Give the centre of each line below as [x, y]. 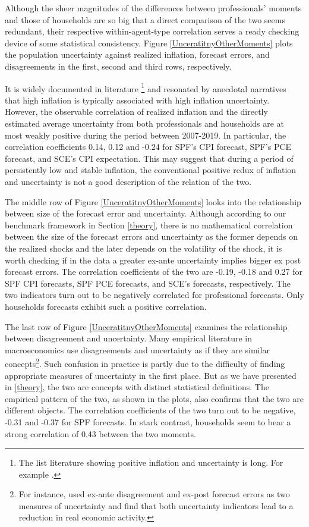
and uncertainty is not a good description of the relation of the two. [128, 181]
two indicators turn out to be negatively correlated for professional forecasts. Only [154, 295]
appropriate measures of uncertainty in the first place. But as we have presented [151, 375]
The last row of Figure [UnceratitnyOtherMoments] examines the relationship [146, 326]
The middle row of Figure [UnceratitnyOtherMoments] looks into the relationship [153, 201]
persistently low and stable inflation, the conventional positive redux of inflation [151, 170]
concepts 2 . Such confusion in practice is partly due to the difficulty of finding [145, 363]
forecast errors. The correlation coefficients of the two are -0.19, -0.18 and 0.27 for [154, 272]
